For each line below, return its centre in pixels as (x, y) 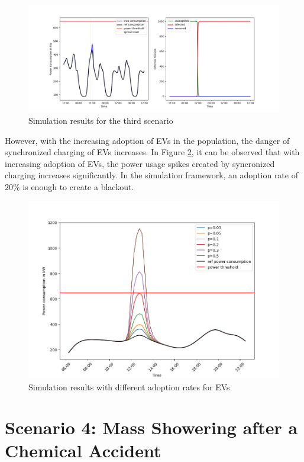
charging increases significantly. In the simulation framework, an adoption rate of (151, 175)
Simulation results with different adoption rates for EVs (129, 386)
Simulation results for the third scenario (101, 120)
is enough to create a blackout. (78, 186)
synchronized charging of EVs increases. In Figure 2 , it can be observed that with (152, 152)
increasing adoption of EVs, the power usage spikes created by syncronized (140, 163)
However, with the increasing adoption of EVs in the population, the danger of (147, 140)
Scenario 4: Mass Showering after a (151, 427)
